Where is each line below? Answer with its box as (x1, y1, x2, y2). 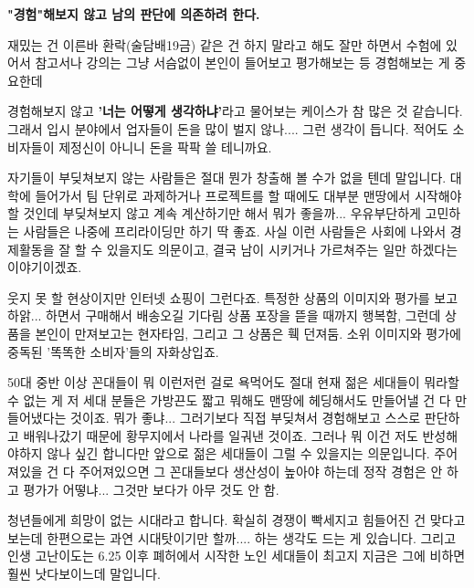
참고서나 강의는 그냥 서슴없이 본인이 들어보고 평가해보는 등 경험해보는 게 (35, 53, 450, 72)
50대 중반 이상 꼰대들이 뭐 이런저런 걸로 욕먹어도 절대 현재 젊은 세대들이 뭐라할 (7, 373, 459, 392)
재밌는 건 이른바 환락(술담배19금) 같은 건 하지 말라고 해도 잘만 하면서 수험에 (7, 35, 442, 54)
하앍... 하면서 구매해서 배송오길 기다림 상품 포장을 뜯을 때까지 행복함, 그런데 (7, 306, 441, 325)
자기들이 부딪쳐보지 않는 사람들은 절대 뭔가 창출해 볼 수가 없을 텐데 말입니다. (7, 168, 447, 187)
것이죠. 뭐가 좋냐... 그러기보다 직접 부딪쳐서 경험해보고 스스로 (70, 408, 421, 427)
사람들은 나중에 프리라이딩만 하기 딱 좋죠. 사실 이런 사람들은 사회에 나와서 (23, 221, 447, 240)
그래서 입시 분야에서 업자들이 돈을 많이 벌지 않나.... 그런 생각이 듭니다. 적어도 (7, 119, 448, 138)
